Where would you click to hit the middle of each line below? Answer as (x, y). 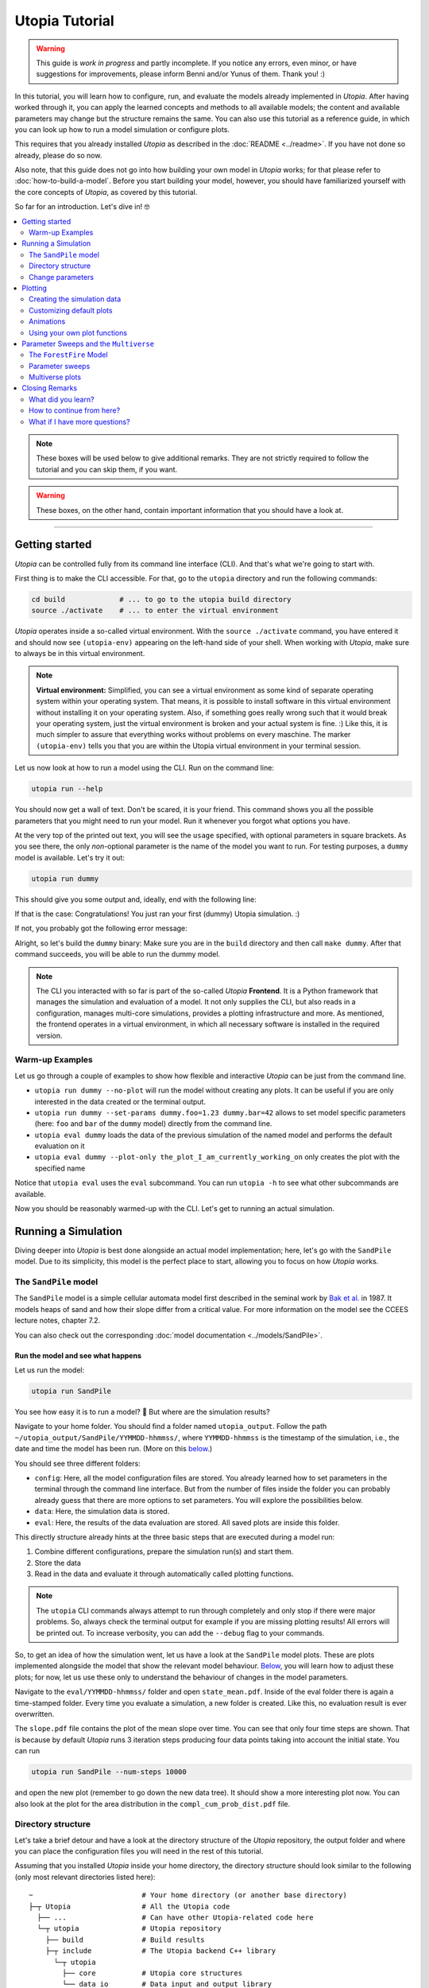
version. (49, 1035)
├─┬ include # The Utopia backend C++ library (160, 1951)
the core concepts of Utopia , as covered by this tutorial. (106, 192)
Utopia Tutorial (64, 21)
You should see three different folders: (77, 1463)
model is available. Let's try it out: (70, 857)
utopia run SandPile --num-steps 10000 (109, 1772)
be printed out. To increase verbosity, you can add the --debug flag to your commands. (180, 1633)
